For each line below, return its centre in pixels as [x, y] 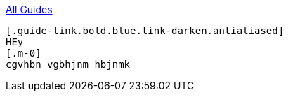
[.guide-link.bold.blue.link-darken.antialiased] [145, 31]
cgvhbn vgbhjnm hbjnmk [68, 64]
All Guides [29, 9]
